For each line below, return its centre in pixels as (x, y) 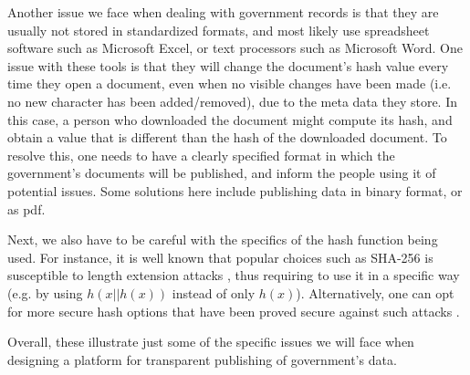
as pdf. (26, 208)
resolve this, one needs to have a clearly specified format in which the (201, 155)
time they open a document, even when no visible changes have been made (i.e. (230, 83)
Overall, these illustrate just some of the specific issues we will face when (211, 342)
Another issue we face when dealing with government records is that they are (223, 12)
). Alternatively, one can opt (375, 292)
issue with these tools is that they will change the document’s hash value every (228, 65)
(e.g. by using (45, 292)
